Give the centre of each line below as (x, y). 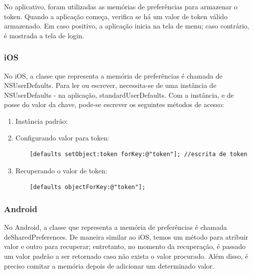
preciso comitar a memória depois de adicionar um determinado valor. (109, 265)
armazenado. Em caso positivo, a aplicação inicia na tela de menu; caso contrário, (127, 26)
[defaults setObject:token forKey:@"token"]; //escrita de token (139, 154)
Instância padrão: (42, 121)
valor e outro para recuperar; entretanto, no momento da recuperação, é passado (125, 246)
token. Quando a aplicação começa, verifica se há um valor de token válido (116, 16)
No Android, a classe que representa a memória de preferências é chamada (115, 227)
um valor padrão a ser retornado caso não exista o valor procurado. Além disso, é (126, 256)
